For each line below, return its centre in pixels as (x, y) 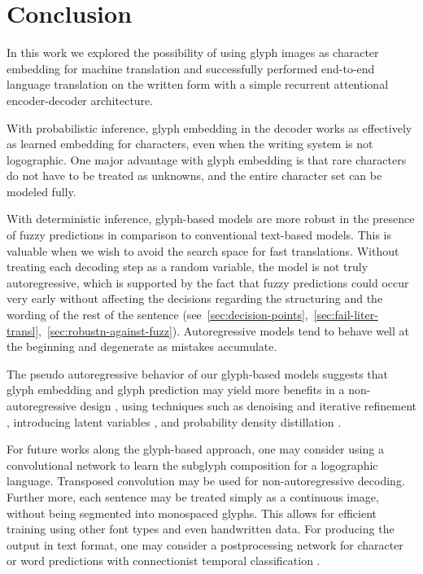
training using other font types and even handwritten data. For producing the (201, 529)
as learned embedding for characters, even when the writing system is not (190, 144)
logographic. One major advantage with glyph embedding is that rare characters (207, 159)
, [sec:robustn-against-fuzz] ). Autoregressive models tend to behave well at (224, 330)
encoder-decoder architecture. (80, 100)
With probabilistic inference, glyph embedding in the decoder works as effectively (209, 127)
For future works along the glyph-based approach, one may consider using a (195, 449)
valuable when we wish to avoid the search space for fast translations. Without (203, 250)
